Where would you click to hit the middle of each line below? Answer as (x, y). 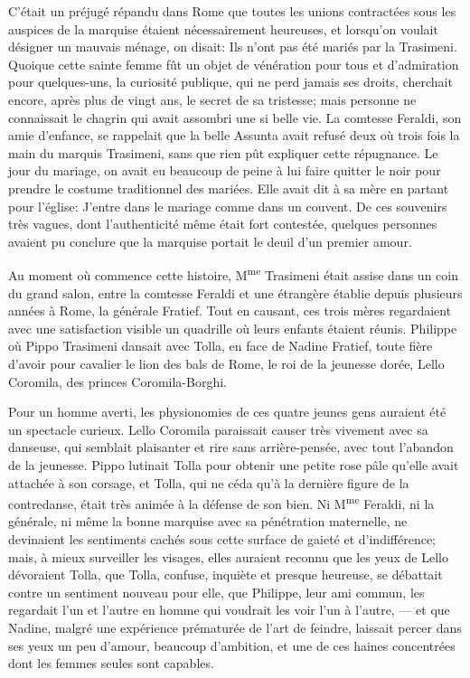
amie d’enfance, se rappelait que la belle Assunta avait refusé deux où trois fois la (234, 135)
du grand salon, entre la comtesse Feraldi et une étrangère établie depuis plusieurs (235, 292)
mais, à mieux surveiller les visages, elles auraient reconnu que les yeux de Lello (228, 556)
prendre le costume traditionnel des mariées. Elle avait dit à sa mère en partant (229, 188)
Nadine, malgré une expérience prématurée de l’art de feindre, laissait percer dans (235, 627)
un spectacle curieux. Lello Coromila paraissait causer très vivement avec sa (218, 429)
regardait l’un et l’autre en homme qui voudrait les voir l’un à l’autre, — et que (229, 610)
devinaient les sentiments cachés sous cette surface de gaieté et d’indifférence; (222, 538)
